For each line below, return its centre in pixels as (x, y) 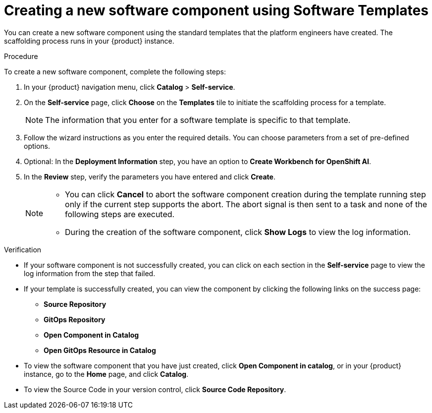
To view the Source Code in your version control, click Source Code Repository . (155, 389)
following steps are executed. (120, 214)
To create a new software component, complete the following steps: (115, 71)
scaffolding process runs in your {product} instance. (89, 41)
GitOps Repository (75, 319)
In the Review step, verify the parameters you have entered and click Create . (150, 177)
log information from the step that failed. (90, 273)
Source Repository (75, 304)
